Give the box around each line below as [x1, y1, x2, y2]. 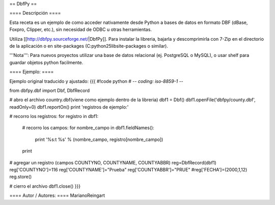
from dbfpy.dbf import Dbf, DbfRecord [9, 87, 90, 94]
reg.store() [9, 173, 32, 180]
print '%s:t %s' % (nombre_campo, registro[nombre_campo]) [35, 136, 163, 142]
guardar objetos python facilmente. [9, 59, 84, 66]
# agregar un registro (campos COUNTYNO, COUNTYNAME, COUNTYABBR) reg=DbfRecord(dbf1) [9, 159, 216, 165]
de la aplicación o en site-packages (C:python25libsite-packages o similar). [9, 43, 168, 49]
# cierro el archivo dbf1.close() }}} [9, 183, 81, 189]
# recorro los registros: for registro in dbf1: [9, 113, 99, 120]
